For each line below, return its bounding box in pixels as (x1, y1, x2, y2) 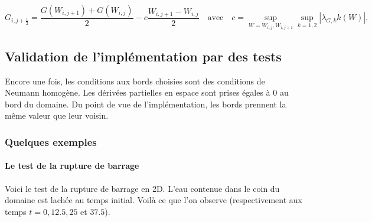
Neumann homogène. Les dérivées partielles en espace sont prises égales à (5, 86, 270, 99)
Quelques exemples (5, 134, 97, 149)
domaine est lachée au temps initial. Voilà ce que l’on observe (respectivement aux (5, 194, 302, 206)
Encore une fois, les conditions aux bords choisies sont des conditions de (5, 74, 265, 87)
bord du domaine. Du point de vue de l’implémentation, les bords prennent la (5, 97, 286, 110)
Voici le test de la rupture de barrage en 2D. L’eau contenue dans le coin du (5, 182, 280, 194)
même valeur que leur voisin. (5, 109, 109, 122)
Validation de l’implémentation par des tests (5, 47, 282, 65)
